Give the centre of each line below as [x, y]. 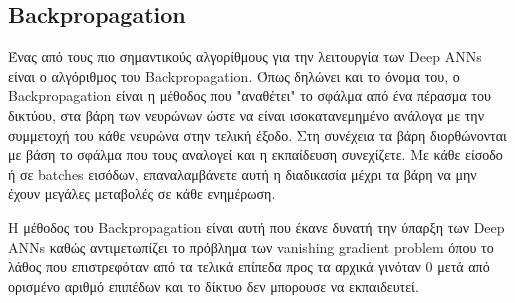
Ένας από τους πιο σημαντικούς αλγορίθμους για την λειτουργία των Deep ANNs [245, 56]
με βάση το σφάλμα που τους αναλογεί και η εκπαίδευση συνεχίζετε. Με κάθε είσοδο [255, 154]
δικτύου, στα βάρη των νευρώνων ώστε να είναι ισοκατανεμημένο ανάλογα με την [246, 114]
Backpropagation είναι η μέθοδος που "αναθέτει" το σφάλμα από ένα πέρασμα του [249, 95]
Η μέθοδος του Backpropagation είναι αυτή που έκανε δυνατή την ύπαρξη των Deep [256, 226]
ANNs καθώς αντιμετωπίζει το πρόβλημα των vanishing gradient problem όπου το [251, 246]
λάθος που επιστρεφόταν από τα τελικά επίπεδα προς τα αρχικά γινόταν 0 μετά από [249, 266]
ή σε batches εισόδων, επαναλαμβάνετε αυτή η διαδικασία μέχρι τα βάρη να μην [242, 173]
